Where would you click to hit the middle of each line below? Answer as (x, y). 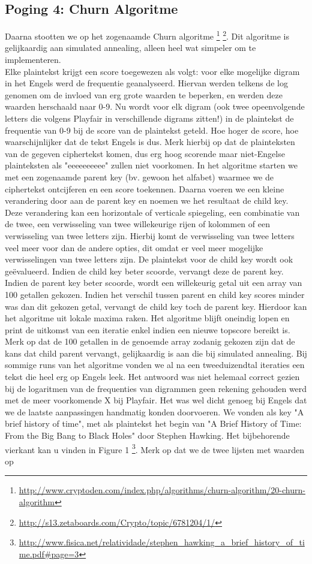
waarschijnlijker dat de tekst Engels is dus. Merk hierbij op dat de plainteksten (150, 142)
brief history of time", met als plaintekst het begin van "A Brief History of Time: (153, 423)
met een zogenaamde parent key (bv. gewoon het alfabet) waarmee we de (139, 177)
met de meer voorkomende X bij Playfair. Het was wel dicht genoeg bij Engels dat (156, 400)
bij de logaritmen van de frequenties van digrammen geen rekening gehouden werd (156, 388)
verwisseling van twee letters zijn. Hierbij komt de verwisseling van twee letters (150, 235)
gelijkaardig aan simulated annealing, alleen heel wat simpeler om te (130, 48)
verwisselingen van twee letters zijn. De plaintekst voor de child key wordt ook (149, 259)
